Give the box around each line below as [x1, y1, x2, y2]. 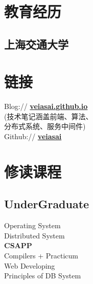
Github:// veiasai [4, 131, 62, 142]
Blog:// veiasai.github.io [4, 101, 88, 112]
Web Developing [4, 260, 55, 271]
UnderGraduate [4, 196, 89, 212]
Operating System [4, 220, 61, 231]
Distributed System [4, 230, 65, 241]
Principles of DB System [4, 270, 81, 281]
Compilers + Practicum [4, 250, 79, 261]
